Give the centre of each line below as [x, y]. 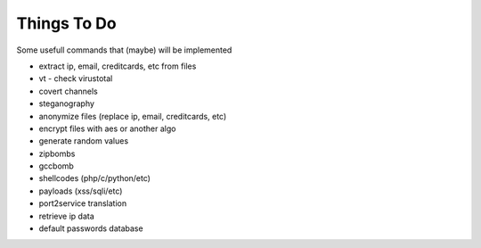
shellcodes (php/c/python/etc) [95, 178]
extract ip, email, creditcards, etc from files [118, 66]
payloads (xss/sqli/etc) [81, 191]
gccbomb [57, 166]
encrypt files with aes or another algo [107, 128]
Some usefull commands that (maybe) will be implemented [124, 50]
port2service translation [83, 203]
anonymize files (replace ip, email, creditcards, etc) [133, 116]
